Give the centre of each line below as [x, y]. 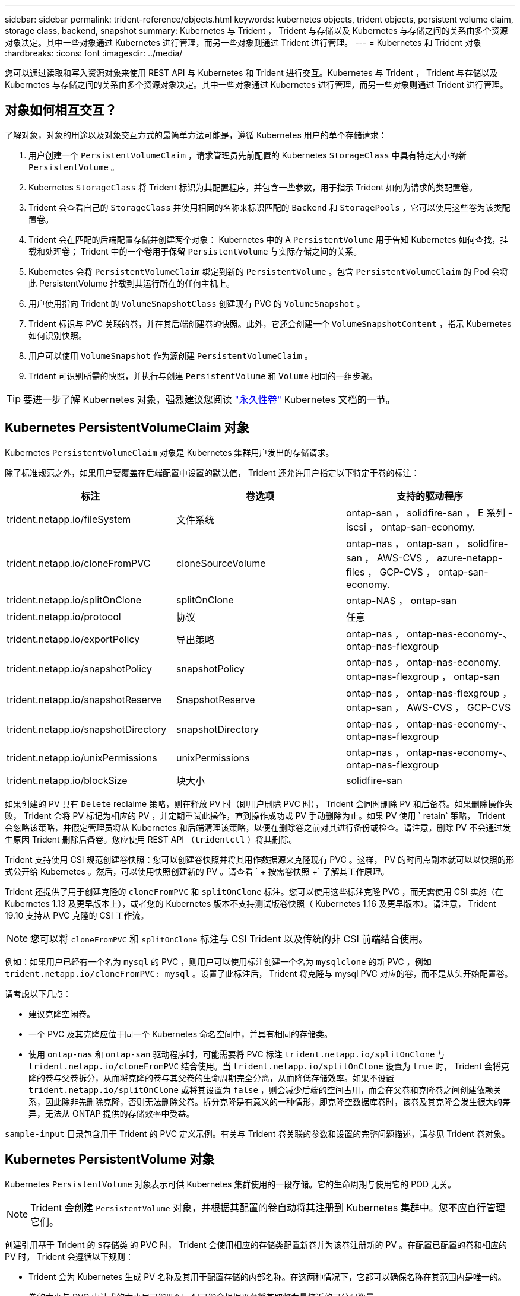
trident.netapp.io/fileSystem [69, 519]
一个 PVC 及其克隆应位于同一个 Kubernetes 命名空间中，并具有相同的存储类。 [180, 1034]
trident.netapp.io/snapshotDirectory [87, 729]
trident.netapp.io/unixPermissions [82, 757]
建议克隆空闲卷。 [62, 1014]
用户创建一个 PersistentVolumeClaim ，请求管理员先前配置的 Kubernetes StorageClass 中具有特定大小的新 [248, 155]
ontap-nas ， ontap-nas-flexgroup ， [429, 693]
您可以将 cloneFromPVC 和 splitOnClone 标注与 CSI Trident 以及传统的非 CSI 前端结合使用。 [229, 938]
